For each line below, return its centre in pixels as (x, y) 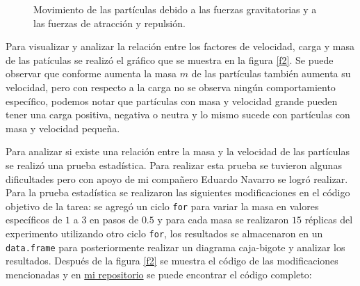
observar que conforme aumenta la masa (91, 73)
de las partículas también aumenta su (271, 73)
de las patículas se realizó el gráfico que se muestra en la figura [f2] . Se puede (170, 59)
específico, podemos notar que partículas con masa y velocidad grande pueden (172, 101)
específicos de (34, 220)
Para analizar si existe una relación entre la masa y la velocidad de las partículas (178, 151)
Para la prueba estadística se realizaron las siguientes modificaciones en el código (178, 192)
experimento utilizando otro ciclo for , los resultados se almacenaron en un (164, 233)
